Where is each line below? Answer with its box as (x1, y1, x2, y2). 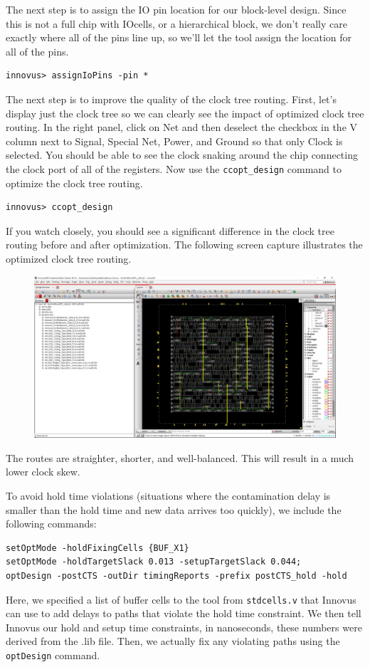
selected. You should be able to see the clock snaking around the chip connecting (6, 147, 358, 162)
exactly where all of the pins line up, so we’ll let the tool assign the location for (6, 30, 352, 45)
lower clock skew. (6, 464, 80, 479)
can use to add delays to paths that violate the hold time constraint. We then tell (6, 606, 361, 621)
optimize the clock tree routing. (6, 175, 143, 190)
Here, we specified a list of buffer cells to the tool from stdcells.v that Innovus (6, 592, 356, 606)
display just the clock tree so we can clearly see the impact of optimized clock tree (6, 105, 364, 120)
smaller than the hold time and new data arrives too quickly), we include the (6, 502, 342, 517)
